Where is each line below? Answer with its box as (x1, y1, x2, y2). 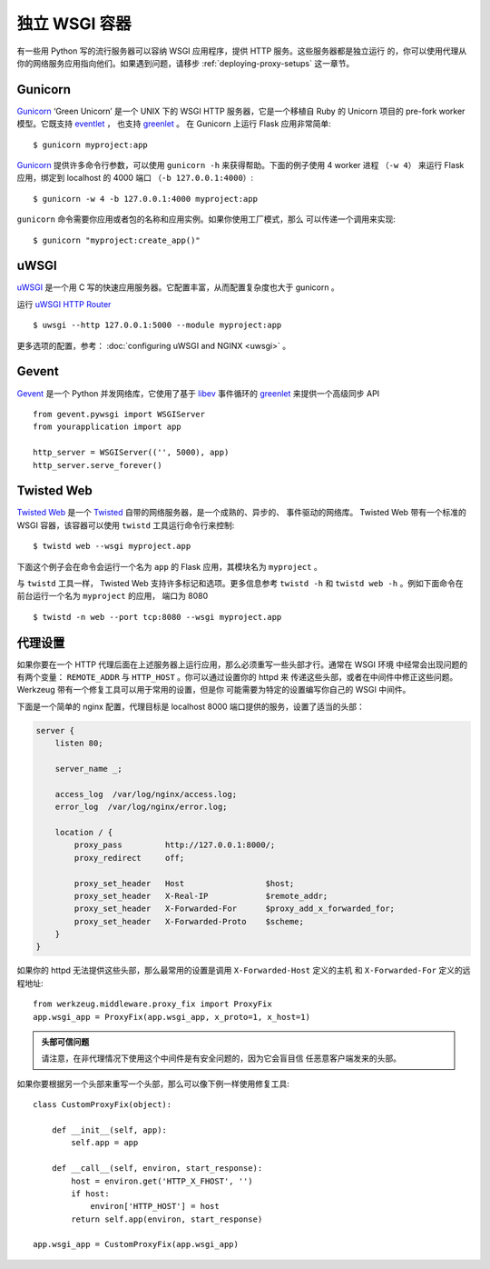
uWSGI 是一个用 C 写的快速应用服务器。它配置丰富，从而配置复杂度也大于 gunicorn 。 (16, 282, 339, 293)
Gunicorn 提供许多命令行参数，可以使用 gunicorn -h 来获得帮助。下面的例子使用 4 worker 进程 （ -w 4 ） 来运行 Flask (16, 160, 465, 171)
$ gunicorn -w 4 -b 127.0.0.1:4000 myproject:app (33, 194, 259, 204)
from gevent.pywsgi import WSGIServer (33, 409, 206, 419)
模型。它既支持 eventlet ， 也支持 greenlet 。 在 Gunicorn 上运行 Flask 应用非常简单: (16, 118, 331, 129)
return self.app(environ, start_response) (71, 1214, 263, 1224)
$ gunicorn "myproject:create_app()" (33, 235, 201, 245)
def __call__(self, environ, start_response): (51, 1164, 263, 1174)
